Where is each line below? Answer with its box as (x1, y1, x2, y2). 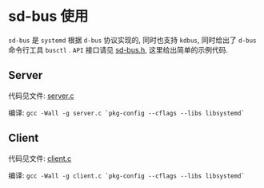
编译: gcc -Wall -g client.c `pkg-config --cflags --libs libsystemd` (8, 170, 246, 180)
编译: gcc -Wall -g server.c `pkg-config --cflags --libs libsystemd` (8, 108, 246, 117)
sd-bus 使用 (8, 7, 89, 25)
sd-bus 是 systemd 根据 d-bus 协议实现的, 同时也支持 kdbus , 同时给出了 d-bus (8, 35, 257, 45)
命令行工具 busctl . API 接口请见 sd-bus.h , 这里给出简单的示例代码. (8, 45, 229, 54)
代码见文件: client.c (8, 153, 72, 163)
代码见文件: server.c (8, 91, 74, 100)
